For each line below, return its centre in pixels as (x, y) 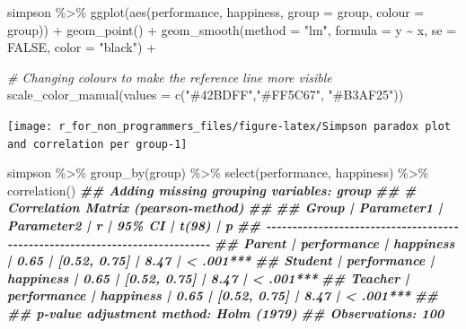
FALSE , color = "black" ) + (82, 47)
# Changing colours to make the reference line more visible (170, 77)
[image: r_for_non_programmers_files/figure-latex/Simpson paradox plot (229, 126)
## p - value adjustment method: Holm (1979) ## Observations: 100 (226, 313)
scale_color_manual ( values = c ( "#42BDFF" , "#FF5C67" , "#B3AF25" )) (206, 95)
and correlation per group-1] (97, 144)
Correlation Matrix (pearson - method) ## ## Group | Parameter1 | (225, 208)
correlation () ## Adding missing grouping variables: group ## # (212, 190)
